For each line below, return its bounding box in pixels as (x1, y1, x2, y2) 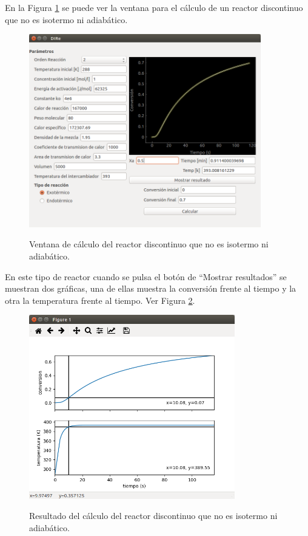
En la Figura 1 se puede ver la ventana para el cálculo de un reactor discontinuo (5, 1, 303, 13)
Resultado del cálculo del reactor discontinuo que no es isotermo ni (29, 509, 278, 522)
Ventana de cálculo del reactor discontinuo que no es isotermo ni (29, 238, 269, 250)
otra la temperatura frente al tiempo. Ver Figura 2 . (5, 294, 195, 306)
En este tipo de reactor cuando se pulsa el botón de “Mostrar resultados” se (5, 270, 287, 283)
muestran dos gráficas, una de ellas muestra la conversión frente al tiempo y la (5, 282, 296, 295)
